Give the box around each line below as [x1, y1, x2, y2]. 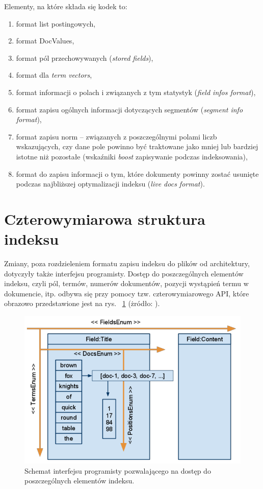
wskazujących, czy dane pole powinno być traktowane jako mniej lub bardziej [16, 141, 258, 152]
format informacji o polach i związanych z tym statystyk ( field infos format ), [16, 86, 256, 97]
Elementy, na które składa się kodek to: [4, 1, 127, 11]
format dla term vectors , [16, 69, 92, 80]
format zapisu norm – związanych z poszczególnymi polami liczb [16, 131, 217, 142]
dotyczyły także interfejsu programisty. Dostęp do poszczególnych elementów [4, 268, 244, 278]
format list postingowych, [16, 18, 96, 29]
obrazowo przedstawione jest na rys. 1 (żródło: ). [4, 298, 160, 309]
